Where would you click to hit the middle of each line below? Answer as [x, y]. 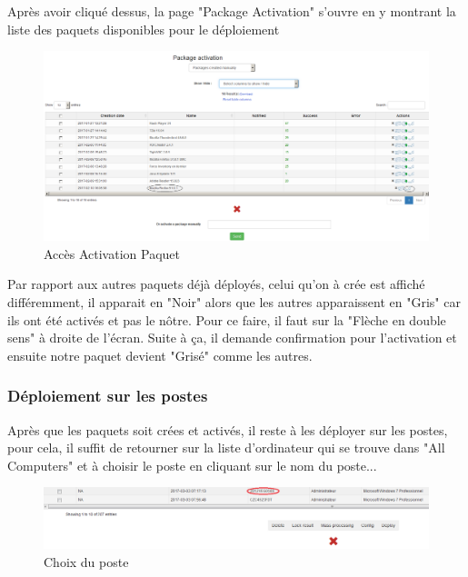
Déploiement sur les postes [108, 396]
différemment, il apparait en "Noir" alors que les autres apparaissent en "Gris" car [234, 302]
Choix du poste [86, 561]
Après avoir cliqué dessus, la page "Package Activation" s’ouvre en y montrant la [232, 11]
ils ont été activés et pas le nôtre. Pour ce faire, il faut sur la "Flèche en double [227, 319]
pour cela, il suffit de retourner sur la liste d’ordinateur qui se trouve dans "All [226, 448]
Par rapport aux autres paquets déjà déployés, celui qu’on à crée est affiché [216, 284]
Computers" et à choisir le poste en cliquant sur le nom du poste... [192, 465]
